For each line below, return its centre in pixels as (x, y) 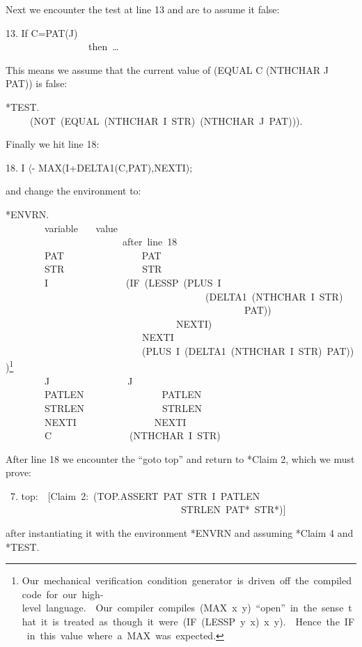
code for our (49, 594)
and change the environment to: (73, 191)
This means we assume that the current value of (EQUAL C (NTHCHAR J (167, 69)
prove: (18, 472)
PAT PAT (103, 255)
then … (103, 46)
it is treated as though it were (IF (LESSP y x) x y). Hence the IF (198, 622)
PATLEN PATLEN (123, 394)
